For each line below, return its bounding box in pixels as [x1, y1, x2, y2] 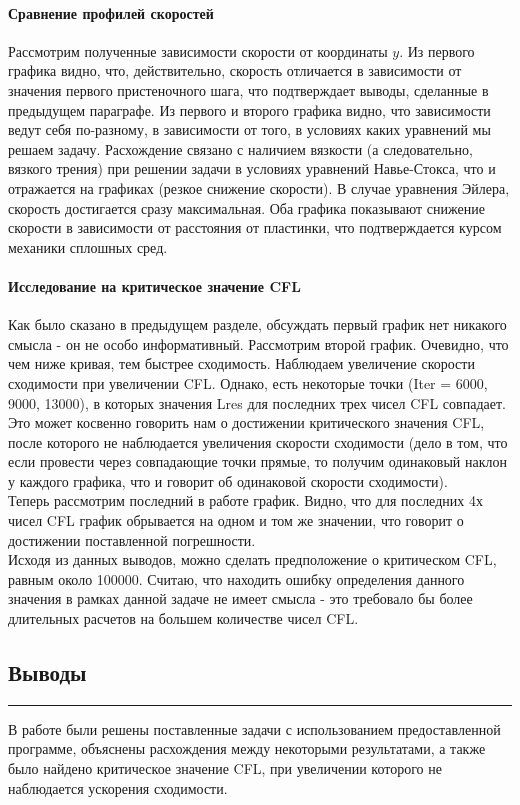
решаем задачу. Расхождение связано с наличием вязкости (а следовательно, [8, 138, 473, 159]
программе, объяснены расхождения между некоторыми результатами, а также [8, 738, 486, 759]
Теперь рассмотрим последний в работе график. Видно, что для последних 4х [8, 490, 483, 511]
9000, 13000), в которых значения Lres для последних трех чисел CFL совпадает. [8, 392, 506, 413]
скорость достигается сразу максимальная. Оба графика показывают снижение [8, 197, 485, 218]
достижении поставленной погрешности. [8, 529, 256, 550]
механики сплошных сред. [8, 236, 168, 257]
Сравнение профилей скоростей [8, 2, 214, 23]
